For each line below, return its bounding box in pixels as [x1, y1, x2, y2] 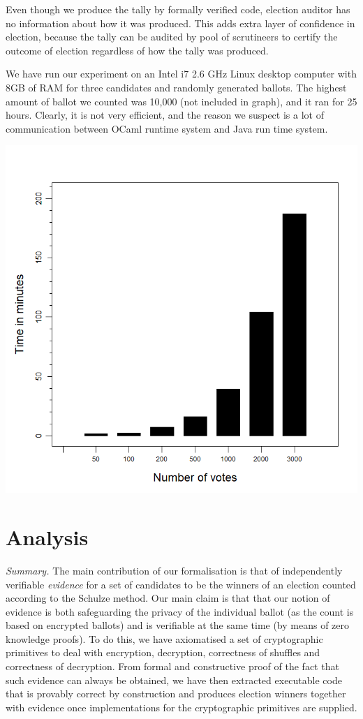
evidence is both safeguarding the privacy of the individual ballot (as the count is [6, 604, 354, 618]
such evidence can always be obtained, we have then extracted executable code [6, 672, 342, 687]
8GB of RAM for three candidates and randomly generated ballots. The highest [6, 80, 347, 94]
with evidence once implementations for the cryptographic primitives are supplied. [6, 699, 357, 714]
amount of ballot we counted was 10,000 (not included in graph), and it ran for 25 [6, 94, 357, 108]
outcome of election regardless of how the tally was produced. [6, 43, 269, 57]
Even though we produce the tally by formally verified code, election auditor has [6, 2, 350, 16]
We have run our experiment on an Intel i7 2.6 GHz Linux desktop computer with [6, 66, 357, 81]
